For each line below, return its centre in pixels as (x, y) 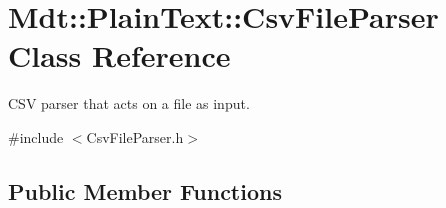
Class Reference (119, 55)
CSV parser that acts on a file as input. (129, 103)
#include (36, 136)
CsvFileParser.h (135, 136)
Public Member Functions (145, 190)
